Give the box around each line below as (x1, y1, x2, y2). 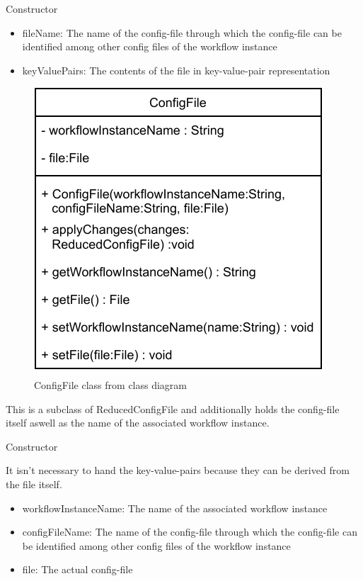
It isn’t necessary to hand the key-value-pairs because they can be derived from (6, 463, 350, 478)
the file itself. (6, 476, 62, 491)
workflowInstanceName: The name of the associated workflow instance (22, 500, 328, 515)
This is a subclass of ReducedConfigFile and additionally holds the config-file (6, 401, 340, 416)
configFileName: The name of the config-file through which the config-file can (22, 524, 357, 539)
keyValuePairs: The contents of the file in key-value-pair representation (22, 62, 330, 77)
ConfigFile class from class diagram (34, 377, 188, 392)
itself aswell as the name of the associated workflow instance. (6, 415, 270, 430)
